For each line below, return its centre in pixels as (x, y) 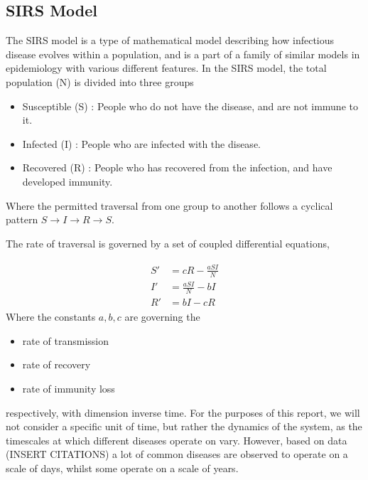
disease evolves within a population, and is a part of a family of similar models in (183, 54)
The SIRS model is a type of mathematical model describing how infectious (170, 40)
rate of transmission (66, 340)
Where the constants (51, 317)
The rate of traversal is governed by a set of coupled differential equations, (168, 243)
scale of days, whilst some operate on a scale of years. (122, 468)
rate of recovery (56, 364)
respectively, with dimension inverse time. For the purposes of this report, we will (183, 412)
